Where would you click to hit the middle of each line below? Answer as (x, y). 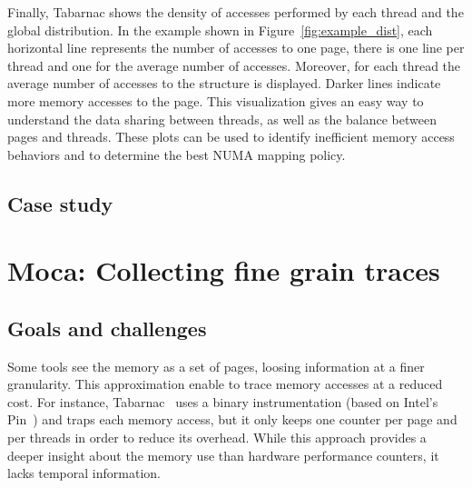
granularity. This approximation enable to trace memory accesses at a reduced (225, 384)
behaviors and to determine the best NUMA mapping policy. (177, 154)
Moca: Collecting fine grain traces (224, 270)
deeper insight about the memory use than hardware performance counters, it (223, 455)
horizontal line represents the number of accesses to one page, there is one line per (236, 48)
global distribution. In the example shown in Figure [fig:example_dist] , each (220, 30)
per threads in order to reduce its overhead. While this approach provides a (217, 438)
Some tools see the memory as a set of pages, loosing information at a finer (216, 366)
